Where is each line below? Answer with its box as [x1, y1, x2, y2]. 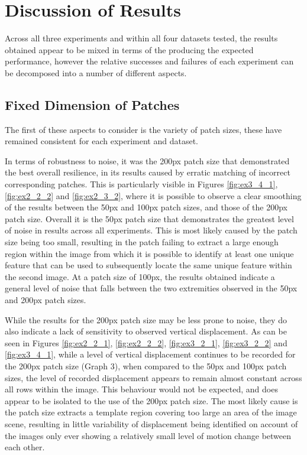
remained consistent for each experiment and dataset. [5, 135, 198, 147]
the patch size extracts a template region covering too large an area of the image [5, 406, 297, 418]
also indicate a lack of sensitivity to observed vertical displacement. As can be [5, 325, 287, 337]
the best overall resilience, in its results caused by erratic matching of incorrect [5, 166, 290, 178]
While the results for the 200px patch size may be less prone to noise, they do [5, 313, 287, 326]
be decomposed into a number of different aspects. [5, 66, 187, 79]
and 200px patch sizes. [5, 294, 86, 306]
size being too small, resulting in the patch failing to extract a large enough [5, 236, 279, 248]
